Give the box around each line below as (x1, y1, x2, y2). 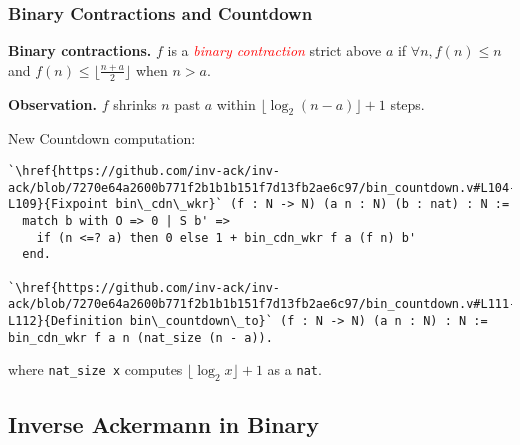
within (216, 93, 256, 114)
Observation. (8, 93, 98, 114)
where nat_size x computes (8, 359, 183, 380)
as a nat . (267, 359, 322, 380)
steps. (390, 93, 425, 114)
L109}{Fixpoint (8, 197, 109, 212)
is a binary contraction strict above (167, 40, 382, 61)
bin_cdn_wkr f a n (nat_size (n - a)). (8, 330, 273, 345)
